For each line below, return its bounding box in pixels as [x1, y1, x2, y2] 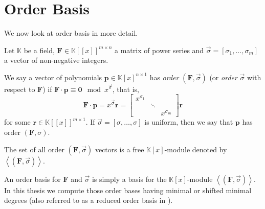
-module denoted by [164, 144, 227, 154]
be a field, [24, 44, 55, 55]
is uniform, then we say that [144, 117, 233, 127]
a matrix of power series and [115, 44, 204, 55]
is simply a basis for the [92, 173, 167, 184]
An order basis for [4, 173, 61, 184]
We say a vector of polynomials [4, 72, 102, 82]
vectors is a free [95, 144, 144, 154]
